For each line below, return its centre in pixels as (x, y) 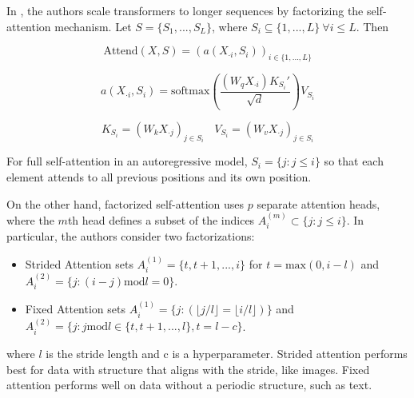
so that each (354, 161)
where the (30, 219)
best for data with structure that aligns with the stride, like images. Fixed (188, 369)
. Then (372, 26)
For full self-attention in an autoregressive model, (127, 161)
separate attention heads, (318, 203)
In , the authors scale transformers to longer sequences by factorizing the (185, 10)
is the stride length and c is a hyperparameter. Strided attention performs (227, 353)
